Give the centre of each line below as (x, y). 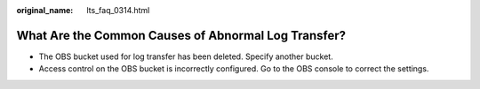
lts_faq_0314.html (118, 10)
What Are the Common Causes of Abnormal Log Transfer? (181, 35)
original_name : (45, 10)
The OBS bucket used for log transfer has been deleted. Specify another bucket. (186, 56)
